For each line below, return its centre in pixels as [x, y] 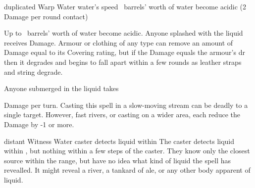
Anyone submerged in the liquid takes [61, 88]
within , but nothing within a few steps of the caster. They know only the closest [127, 151]
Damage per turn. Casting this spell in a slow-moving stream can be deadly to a [126, 105]
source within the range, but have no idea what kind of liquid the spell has [118, 160]
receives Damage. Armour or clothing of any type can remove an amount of [119, 42]
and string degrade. [33, 71]
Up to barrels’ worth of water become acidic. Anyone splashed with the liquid [124, 33]
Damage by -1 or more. [39, 124]
